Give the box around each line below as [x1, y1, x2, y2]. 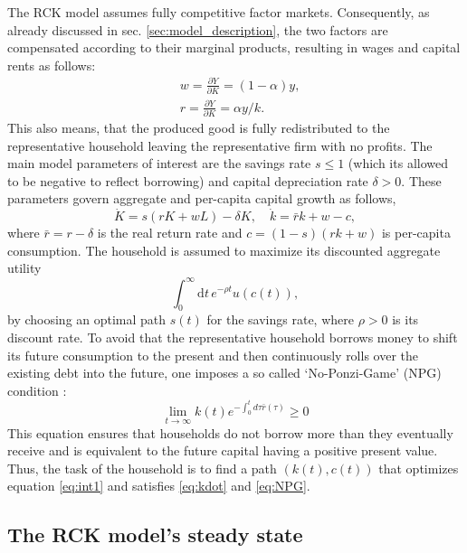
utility [7, 258, 42, 277]
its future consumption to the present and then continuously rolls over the [7, 345, 419, 364]
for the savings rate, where [206, 310, 354, 329]
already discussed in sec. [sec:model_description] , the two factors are [7, 20, 388, 39]
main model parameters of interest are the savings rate [7, 154, 311, 173]
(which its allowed [348, 154, 448, 173]
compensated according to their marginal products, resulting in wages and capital [7, 38, 461, 57]
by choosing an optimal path [7, 310, 167, 329]
